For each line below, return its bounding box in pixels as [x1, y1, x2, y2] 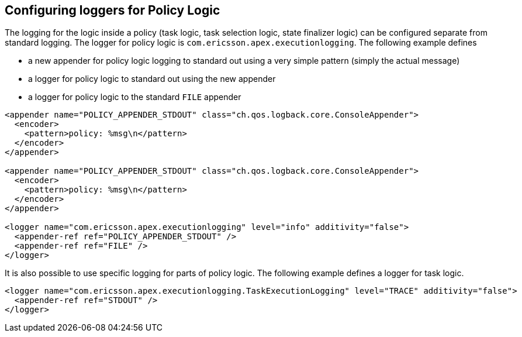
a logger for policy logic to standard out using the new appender [28, 74, 276, 84]
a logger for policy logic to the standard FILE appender [28, 92, 241, 102]
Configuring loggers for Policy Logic [5, 3, 220, 18]
